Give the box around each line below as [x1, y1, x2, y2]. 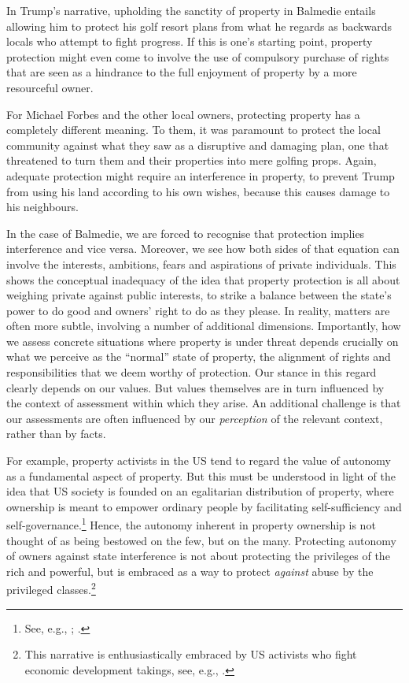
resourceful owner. [6, 79, 94, 95]
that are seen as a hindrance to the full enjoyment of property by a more [6, 64, 357, 80]
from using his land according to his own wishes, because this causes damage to [6, 183, 390, 199]
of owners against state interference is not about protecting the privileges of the [6, 548, 390, 564]
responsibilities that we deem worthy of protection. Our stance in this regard [6, 364, 377, 380]
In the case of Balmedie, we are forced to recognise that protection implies [6, 225, 365, 241]
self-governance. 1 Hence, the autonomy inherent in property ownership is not [6, 514, 376, 533]
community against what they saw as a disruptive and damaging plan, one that [6, 136, 389, 153]
